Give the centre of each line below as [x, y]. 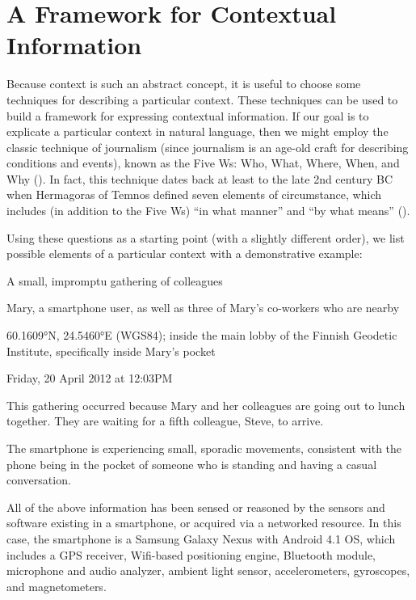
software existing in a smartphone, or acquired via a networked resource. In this [204, 523]
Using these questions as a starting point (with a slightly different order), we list [206, 237]
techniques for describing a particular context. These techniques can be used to [202, 99]
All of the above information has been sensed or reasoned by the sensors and [196, 507]
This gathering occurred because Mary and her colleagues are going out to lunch [206, 405]
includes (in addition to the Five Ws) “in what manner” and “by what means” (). [208, 211]
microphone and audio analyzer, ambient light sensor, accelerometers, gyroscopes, [208, 570]
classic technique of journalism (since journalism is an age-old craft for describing [208, 147]
